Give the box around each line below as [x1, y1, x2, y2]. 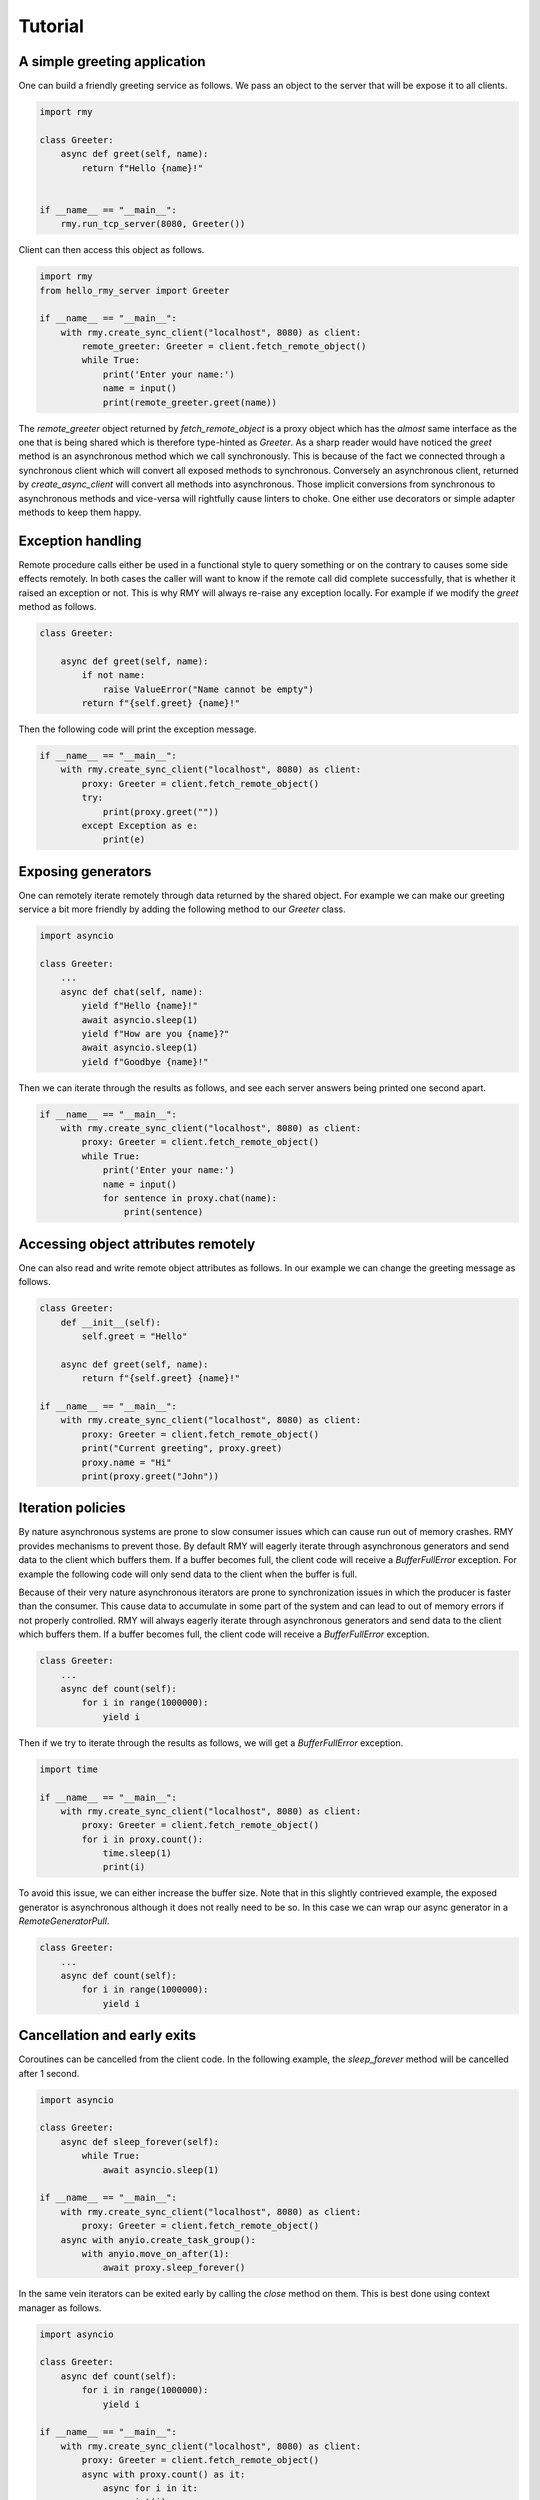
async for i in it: [102, 2482, 199, 2494]
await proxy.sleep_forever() [102, 2262, 246, 2274]
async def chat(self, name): [60, 986, 204, 997]
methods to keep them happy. [18, 506, 142, 518]
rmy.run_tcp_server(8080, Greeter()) [60, 218, 246, 230]
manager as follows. [18, 2301, 102, 2314]
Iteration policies [18, 1500, 126, 1517]
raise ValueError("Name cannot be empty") [102, 683, 314, 695]
